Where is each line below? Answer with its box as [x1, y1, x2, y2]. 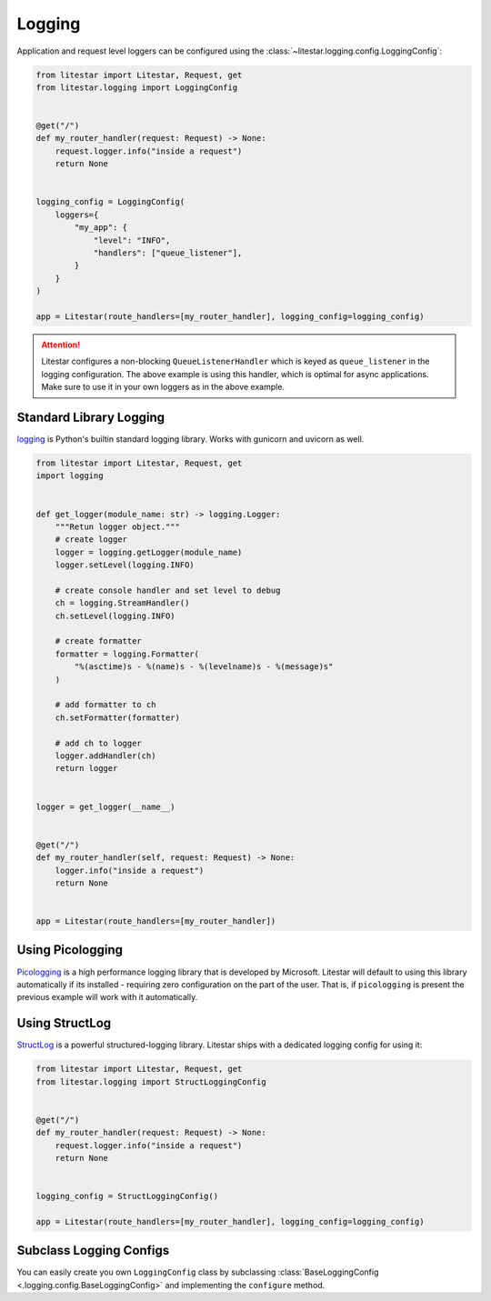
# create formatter [55, 636, 143, 646]
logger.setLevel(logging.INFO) [55, 560, 195, 570]
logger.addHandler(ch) [55, 750, 156, 761]
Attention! [41, 339, 81, 350]
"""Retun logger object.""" [55, 521, 181, 532]
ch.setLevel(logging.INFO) [55, 610, 176, 621]
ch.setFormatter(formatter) [55, 712, 181, 723]
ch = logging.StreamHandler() [55, 598, 190, 608]
